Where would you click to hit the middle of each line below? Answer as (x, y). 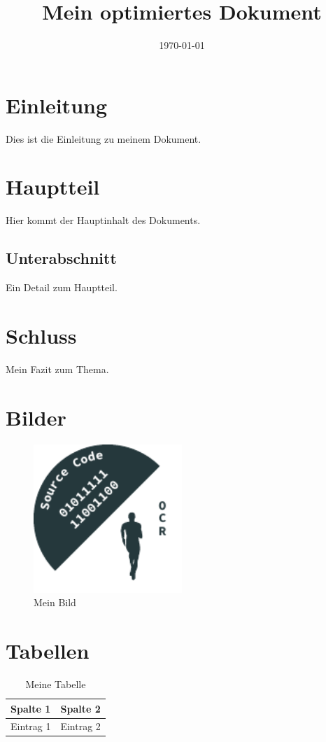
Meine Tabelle (56, 684)
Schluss (41, 335)
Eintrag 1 (31, 726)
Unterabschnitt (61, 258)
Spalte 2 (80, 708)
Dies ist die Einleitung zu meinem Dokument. (104, 138)
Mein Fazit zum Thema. (57, 369)
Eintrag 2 (80, 726)
